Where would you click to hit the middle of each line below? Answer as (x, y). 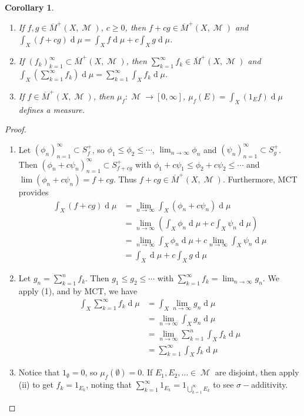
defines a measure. (51, 109)
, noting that (109, 385)
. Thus (125, 179)
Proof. (16, 129)
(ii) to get (36, 385)
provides (34, 192)
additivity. (270, 385)
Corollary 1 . (29, 7)
